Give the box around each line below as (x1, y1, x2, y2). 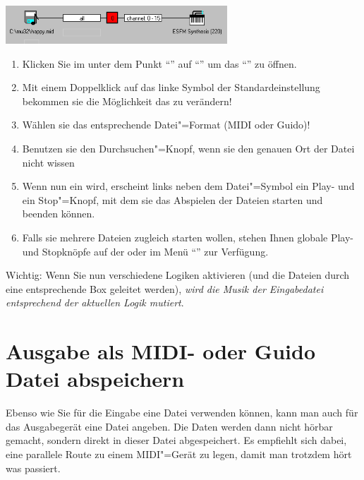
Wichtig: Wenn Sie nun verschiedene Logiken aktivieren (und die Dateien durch (6, 268, 350, 282)
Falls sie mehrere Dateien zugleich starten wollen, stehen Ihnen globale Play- (22, 229, 353, 244)
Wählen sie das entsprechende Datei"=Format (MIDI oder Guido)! (22, 117, 310, 132)
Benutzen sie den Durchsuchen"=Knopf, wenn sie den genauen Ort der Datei (22, 140, 355, 155)
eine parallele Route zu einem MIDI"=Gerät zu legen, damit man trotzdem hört (6, 446, 352, 461)
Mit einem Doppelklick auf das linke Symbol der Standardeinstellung (22, 80, 320, 95)
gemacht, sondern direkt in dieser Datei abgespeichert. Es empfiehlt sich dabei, (6, 433, 347, 448)
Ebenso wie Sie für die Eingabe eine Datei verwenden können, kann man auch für (6, 405, 358, 420)
